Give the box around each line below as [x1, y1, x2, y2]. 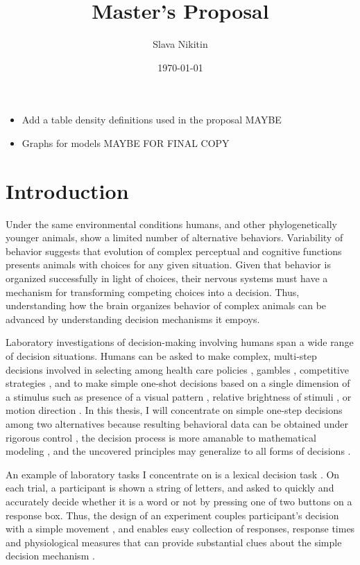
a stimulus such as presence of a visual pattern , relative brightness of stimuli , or [6, 389, 352, 403]
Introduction [6, 176, 129, 205]
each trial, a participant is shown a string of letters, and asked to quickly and [6, 480, 334, 495]
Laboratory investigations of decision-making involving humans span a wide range [6, 335, 354, 349]
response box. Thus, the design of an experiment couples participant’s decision [6, 507, 339, 522]
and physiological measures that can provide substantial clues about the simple [6, 534, 342, 549]
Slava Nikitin [153, 37, 208, 51]
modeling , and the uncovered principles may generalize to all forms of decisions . [6, 444, 351, 458]
